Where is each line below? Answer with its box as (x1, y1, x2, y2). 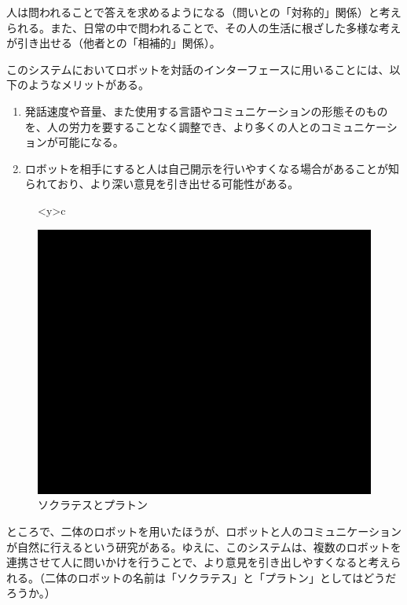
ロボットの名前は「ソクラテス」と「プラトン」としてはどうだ (77, 569, 397, 585)
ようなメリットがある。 (27, 76, 149, 93)
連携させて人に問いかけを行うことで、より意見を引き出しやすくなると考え (6, 554, 390, 570)
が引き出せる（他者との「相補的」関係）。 (6, 35, 221, 51)
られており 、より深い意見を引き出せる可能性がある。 (24, 175, 299, 192)
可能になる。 (57, 134, 124, 150)
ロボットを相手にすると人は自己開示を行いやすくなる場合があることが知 (24, 160, 399, 176)
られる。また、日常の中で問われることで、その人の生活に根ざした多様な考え (6, 19, 401, 35)
